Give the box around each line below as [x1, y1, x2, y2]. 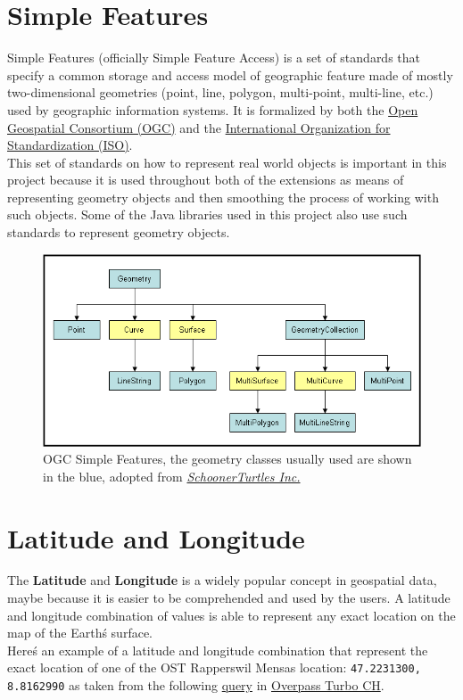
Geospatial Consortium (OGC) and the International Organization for [7, 118, 391, 136]
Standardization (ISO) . [7, 136, 133, 154]
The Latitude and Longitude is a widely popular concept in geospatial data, [7, 571, 437, 589]
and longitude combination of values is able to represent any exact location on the [7, 605, 456, 624]
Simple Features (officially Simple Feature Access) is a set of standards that [7, 48, 421, 67]
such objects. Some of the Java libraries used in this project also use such [7, 205, 408, 224]
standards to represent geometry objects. [7, 223, 230, 242]
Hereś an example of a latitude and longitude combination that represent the [7, 640, 428, 659]
